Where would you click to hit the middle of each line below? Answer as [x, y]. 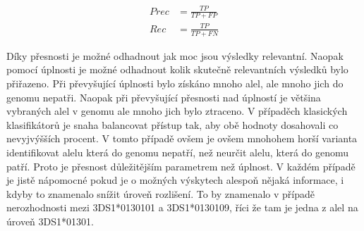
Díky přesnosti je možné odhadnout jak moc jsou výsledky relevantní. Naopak [175, 55]
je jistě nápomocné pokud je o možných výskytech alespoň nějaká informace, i [175, 180]
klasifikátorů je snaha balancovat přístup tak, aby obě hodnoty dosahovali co [172, 124]
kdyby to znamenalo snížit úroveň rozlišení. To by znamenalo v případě [161, 193]
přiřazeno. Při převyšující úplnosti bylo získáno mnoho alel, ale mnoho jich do [175, 83]
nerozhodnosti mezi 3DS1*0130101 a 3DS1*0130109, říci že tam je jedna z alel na [182, 207]
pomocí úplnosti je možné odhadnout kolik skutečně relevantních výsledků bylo [177, 69]
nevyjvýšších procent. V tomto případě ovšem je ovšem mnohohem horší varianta [182, 138]
